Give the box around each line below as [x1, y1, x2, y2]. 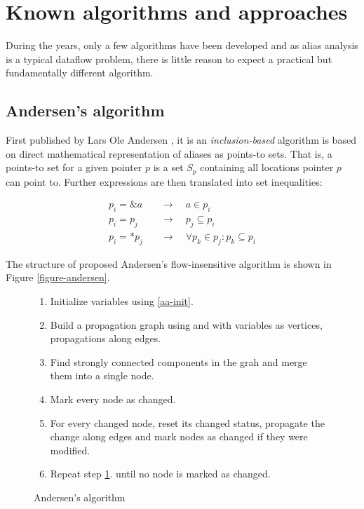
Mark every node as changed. [50, 391, 176, 406]
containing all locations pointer [200, 160, 334, 175]
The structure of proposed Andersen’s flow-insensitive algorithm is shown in [6, 256, 332, 271]
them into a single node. [50, 368, 154, 383]
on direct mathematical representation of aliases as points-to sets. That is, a [6, 146, 332, 161]
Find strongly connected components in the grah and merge [50, 354, 307, 369]
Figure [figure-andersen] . [6, 270, 110, 285]
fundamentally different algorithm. [6, 65, 154, 80]
